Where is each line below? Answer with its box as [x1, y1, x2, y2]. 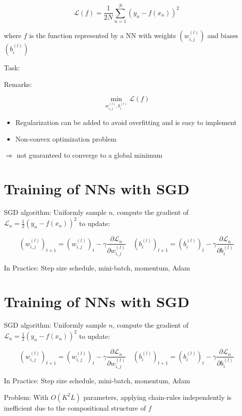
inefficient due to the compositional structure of [4, 402, 146, 413]
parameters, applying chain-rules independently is [83, 392, 232, 402]
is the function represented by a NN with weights [29, 30, 176, 41]
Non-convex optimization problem [15, 133, 117, 144]
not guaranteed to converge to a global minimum [17, 150, 163, 160]
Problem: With [4, 392, 49, 402]
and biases [207, 30, 239, 41]
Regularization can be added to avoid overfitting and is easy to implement [15, 117, 237, 127]
